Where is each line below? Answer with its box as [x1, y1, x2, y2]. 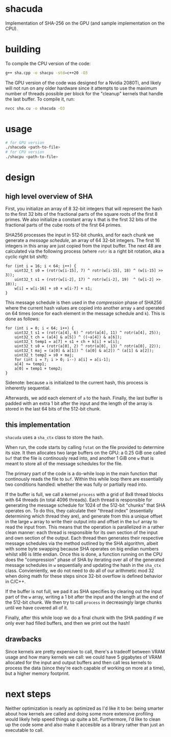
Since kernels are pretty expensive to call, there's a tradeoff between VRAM [5, 648, 165, 654]
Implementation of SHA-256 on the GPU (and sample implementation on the [5, 20, 165, 26]
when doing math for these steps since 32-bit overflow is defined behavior [5, 572, 163, 579]
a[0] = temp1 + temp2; [14, 366, 63, 372]
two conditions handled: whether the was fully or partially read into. [5, 481, 148, 487]
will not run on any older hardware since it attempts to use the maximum [5, 85, 157, 91]
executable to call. [5, 727, 44, 733]
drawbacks [5, 635, 42, 644]
